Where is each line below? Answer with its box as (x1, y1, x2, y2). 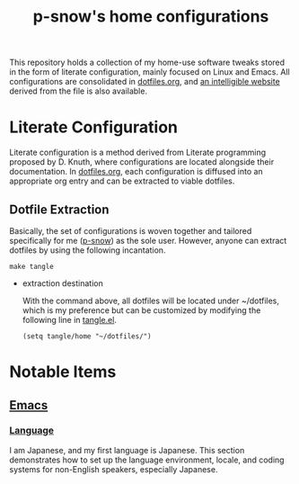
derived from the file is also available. (9, 85, 148, 96)
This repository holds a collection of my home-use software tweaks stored (9, 57, 286, 68)
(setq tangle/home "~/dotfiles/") (22, 331, 152, 341)
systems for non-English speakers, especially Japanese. (9, 463, 218, 474)
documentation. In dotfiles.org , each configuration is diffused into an (9, 166, 263, 177)
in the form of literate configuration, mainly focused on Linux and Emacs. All (9, 67, 290, 77)
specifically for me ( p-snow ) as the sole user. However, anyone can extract (9, 235, 287, 246)
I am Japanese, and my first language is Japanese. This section (9, 444, 245, 455)
